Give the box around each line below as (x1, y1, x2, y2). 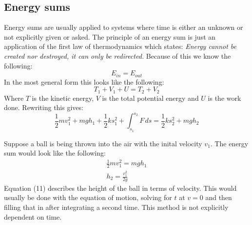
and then (205, 192, 232, 202)
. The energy (210, 138, 249, 148)
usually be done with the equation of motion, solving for (4, 192, 172, 202)
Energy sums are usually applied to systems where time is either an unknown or (4, 22, 243, 32)
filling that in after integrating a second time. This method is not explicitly (4, 202, 229, 212)
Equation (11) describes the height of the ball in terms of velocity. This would (4, 182, 237, 193)
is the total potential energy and (102, 92, 199, 103)
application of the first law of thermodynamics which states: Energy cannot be (4, 41, 237, 51)
